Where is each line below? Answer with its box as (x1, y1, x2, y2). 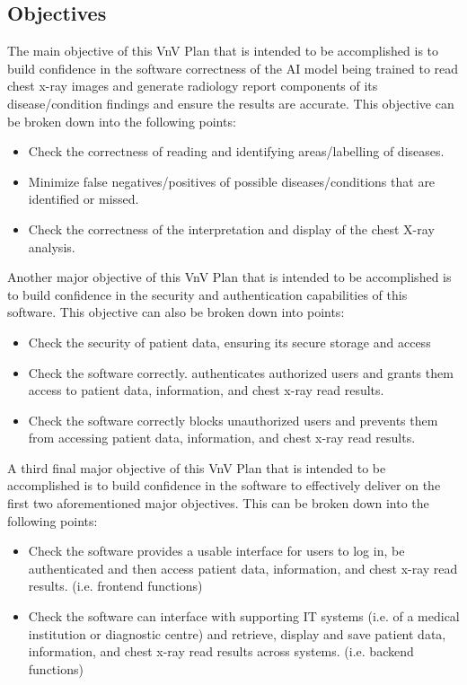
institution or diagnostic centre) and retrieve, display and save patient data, (28, 624, 446, 643)
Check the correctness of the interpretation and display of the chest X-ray (28, 219, 435, 238)
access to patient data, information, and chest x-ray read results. (28, 381, 384, 400)
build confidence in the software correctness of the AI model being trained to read (7, 58, 459, 77)
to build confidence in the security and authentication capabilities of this (7, 285, 408, 303)
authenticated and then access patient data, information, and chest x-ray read (28, 558, 458, 577)
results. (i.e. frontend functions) (28, 576, 203, 595)
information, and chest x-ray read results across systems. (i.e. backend (28, 642, 414, 661)
